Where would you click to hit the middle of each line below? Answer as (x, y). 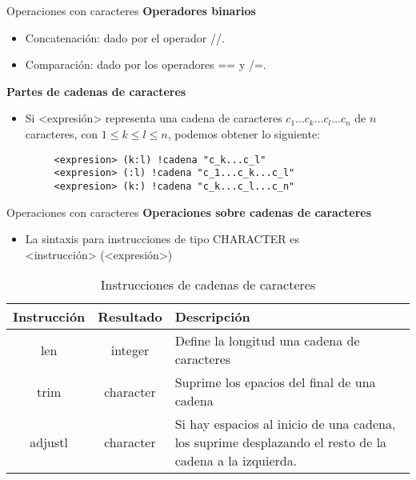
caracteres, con (62, 133)
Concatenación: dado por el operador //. (125, 37)
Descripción (212, 317)
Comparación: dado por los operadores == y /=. (146, 64)
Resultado (130, 317)
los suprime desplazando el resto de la (281, 442)
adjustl (49, 442)
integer (130, 350)
